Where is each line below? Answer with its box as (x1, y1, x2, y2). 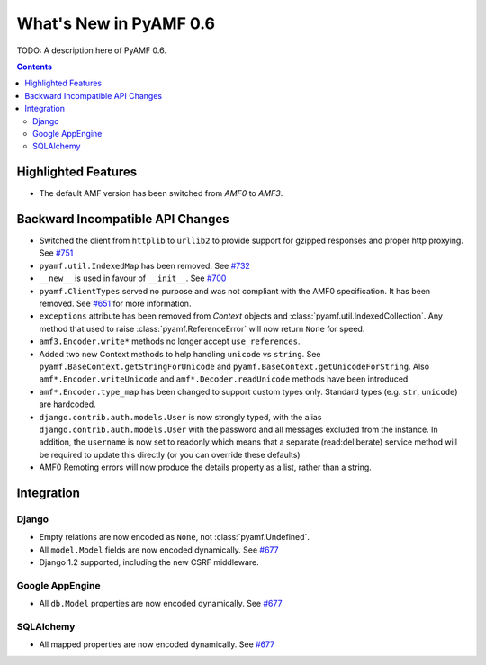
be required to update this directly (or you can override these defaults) (39, 449, 301, 460)
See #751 (39, 247, 74, 258)
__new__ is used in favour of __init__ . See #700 (39, 273, 227, 283)
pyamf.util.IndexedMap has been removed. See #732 (39, 260, 251, 271)
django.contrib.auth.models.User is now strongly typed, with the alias (39, 411, 322, 422)
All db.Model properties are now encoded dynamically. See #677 (39, 598, 283, 609)
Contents (16, 61, 53, 72)
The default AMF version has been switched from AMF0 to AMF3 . (39, 188, 283, 199)
